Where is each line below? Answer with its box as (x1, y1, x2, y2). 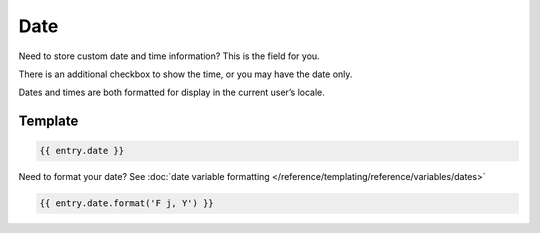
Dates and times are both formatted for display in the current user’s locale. (18, 86, 325, 99)
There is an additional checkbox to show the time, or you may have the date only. (18, 68, 353, 80)
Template (18, 113, 79, 130)
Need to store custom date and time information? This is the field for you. (18, 50, 320, 62)
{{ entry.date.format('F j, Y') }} (39, 198, 214, 209)
